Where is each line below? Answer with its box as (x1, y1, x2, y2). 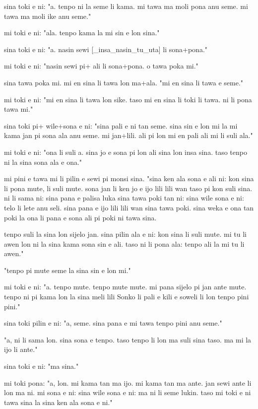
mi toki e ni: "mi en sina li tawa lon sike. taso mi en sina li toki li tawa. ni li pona (4, 94, 252, 104)
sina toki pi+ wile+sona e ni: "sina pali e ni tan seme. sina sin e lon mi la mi (4, 120, 238, 131)
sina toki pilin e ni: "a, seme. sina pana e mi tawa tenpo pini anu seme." (4, 318, 222, 328)
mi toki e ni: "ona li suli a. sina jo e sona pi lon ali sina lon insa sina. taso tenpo (4, 146, 247, 157)
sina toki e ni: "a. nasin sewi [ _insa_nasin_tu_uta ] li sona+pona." (4, 44, 208, 54)
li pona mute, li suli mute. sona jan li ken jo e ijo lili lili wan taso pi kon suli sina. (4, 183, 253, 193)
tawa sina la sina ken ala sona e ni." (4, 397, 113, 407)
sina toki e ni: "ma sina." (4, 361, 79, 371)
